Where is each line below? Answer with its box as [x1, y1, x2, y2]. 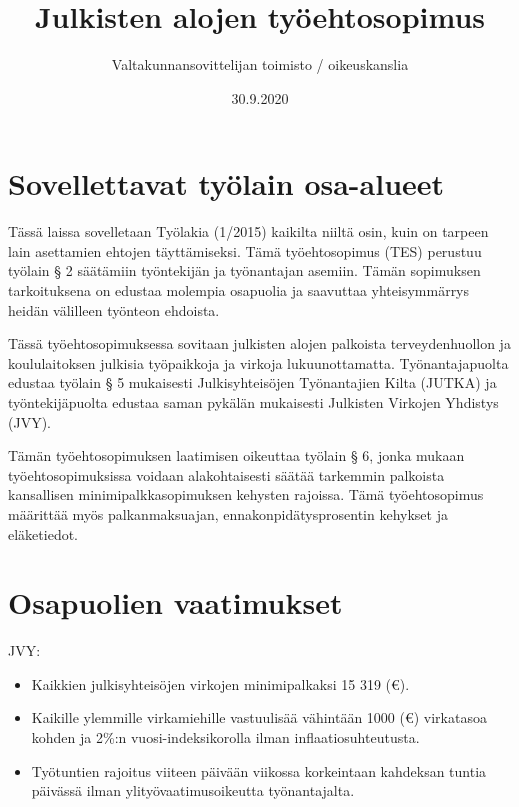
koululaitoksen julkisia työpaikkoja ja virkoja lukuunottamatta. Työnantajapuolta [8, 352, 509, 373]
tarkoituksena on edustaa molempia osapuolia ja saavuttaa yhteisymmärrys [8, 280, 470, 301]
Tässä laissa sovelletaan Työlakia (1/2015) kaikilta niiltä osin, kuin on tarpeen [8, 221, 489, 242]
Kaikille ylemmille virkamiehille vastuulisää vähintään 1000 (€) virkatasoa [31, 707, 487, 728]
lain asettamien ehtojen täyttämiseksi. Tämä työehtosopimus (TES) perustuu [8, 240, 482, 261]
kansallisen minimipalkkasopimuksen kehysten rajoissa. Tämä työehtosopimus [8, 484, 484, 505]
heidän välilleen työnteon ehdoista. [8, 299, 220, 320]
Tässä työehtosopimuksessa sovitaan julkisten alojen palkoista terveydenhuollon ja [8, 333, 511, 354]
